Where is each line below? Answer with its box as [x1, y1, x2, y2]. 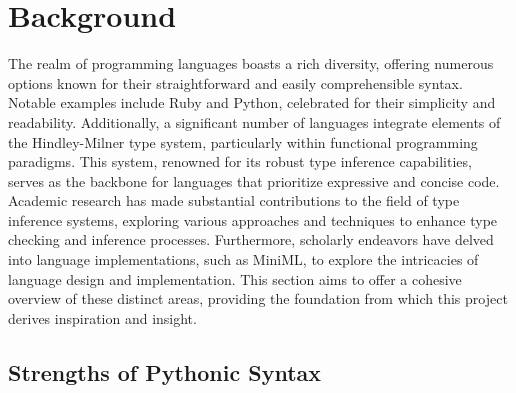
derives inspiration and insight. [8, 307, 197, 328]
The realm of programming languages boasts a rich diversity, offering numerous [8, 53, 494, 74]
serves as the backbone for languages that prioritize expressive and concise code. [8, 170, 500, 191]
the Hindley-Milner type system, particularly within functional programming [8, 131, 478, 152]
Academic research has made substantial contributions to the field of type [8, 190, 460, 211]
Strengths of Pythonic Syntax [8, 356, 322, 387]
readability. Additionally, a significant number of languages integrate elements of [8, 111, 501, 132]
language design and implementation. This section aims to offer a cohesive [8, 268, 462, 289]
